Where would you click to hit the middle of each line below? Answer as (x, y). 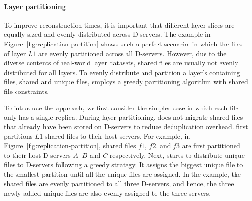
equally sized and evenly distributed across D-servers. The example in (107, 34)
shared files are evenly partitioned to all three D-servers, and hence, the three (119, 183)
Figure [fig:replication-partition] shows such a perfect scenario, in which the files (123, 43)
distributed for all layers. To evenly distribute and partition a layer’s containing (122, 72)
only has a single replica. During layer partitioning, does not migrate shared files (124, 117)
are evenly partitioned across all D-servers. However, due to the (133, 53)
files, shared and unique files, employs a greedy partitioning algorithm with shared (126, 82)
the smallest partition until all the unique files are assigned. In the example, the (122, 174)
